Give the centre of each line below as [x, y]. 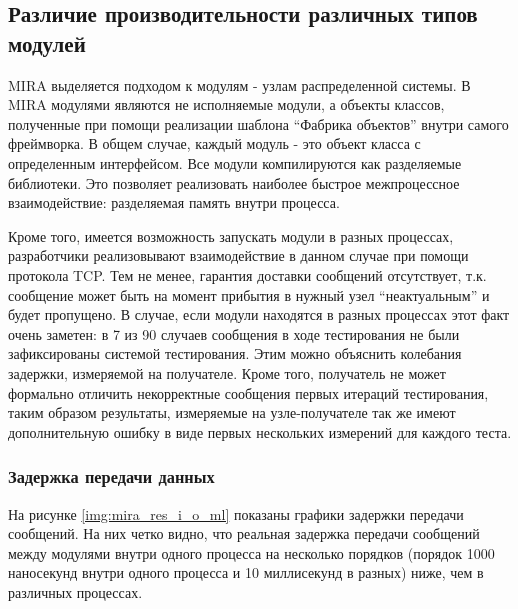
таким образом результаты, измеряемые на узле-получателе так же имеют [232, 412]
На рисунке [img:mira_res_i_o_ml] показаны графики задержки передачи [236, 513]
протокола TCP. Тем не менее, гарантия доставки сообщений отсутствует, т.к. [247, 274]
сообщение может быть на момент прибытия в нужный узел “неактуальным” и [249, 294]
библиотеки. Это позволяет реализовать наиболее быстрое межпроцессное [234, 182]
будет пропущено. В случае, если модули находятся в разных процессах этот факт [259, 314]
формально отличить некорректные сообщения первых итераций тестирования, [248, 392]
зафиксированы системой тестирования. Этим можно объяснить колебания [235, 353]
